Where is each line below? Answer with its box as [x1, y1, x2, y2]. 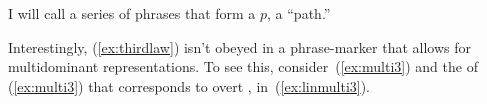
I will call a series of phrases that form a [8, 3, 256, 23]
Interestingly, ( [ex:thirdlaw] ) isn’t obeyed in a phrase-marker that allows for [8, 36, 471, 57]
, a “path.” [267, 3, 331, 23]
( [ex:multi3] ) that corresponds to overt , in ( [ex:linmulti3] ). [8, 75, 371, 96]
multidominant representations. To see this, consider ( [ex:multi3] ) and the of [8, 56, 478, 77]
